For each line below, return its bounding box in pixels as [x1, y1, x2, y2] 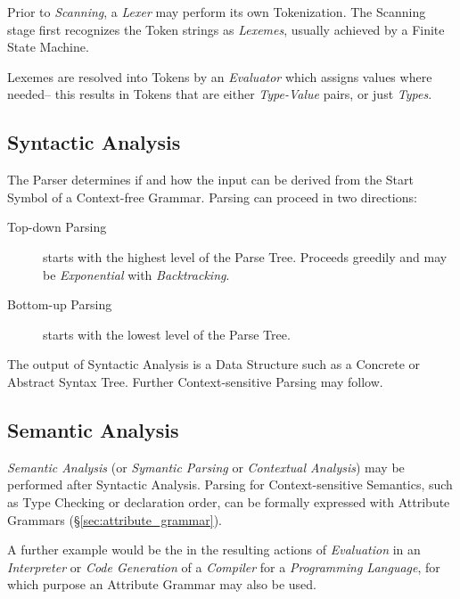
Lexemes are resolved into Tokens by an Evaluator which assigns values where [7, 67, 432, 86]
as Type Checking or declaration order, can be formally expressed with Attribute [7, 492, 450, 511]
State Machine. [7, 37, 89, 56]
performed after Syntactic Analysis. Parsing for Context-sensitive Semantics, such [7, 475, 453, 494]
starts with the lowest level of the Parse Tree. [43, 324, 291, 343]
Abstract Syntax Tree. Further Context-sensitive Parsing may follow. [7, 372, 383, 390]
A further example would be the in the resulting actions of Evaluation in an [7, 540, 421, 559]
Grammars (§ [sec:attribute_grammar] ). [7, 510, 222, 529]
